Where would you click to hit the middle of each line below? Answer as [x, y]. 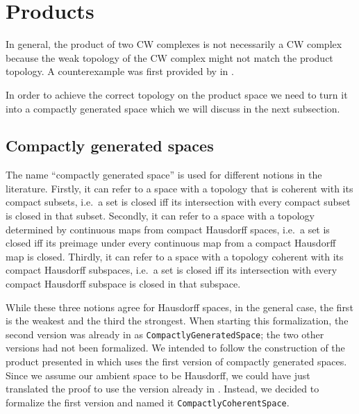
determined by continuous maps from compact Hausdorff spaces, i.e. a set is [168, 229]
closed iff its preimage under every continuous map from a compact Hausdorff [171, 243]
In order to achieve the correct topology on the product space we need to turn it [177, 94]
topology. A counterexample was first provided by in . [120, 71]
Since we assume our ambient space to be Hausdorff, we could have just [158, 375]
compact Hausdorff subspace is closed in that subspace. [123, 284]
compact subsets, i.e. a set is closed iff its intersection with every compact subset [178, 202]
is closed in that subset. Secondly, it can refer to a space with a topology [160, 216]
